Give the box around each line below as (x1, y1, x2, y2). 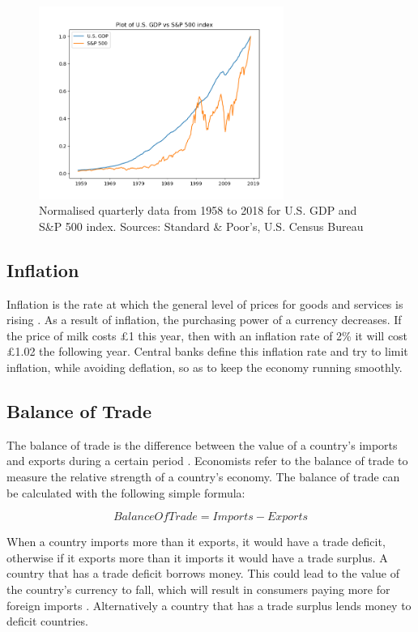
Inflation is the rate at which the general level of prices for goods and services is (6, 295, 403, 312)
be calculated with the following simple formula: (6, 484, 245, 501)
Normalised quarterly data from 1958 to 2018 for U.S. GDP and (39, 202, 357, 219)
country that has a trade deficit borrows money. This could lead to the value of (6, 565, 399, 582)
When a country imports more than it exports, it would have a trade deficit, (6, 533, 386, 550)
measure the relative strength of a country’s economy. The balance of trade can (6, 468, 400, 485)
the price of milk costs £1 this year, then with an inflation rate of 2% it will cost (6, 327, 408, 344)
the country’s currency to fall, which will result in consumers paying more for (6, 580, 390, 597)
